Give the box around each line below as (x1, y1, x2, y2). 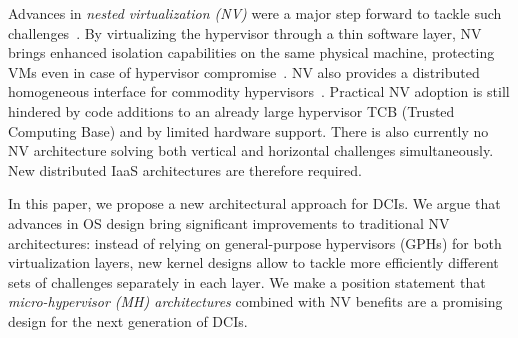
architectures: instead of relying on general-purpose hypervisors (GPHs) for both (8, 232, 502, 253)
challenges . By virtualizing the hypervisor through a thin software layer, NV (8, 22, 482, 43)
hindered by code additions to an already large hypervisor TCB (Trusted (8, 100, 455, 121)
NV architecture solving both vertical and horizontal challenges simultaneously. (8, 140, 494, 161)
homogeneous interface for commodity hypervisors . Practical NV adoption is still (8, 81, 510, 102)
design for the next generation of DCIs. (8, 310, 248, 331)
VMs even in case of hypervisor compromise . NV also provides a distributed (8, 61, 480, 82)
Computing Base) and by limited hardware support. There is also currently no (8, 120, 489, 141)
